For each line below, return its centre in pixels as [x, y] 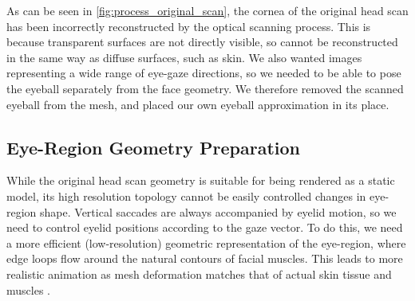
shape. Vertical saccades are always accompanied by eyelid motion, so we [218, 211]
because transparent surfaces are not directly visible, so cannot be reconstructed [202, 42]
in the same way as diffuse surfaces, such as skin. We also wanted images [184, 57]
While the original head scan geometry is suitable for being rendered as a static [201, 180]
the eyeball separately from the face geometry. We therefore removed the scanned [205, 88]
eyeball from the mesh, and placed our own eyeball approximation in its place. [198, 104]
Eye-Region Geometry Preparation [153, 147]
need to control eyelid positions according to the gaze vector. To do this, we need [205, 227]
